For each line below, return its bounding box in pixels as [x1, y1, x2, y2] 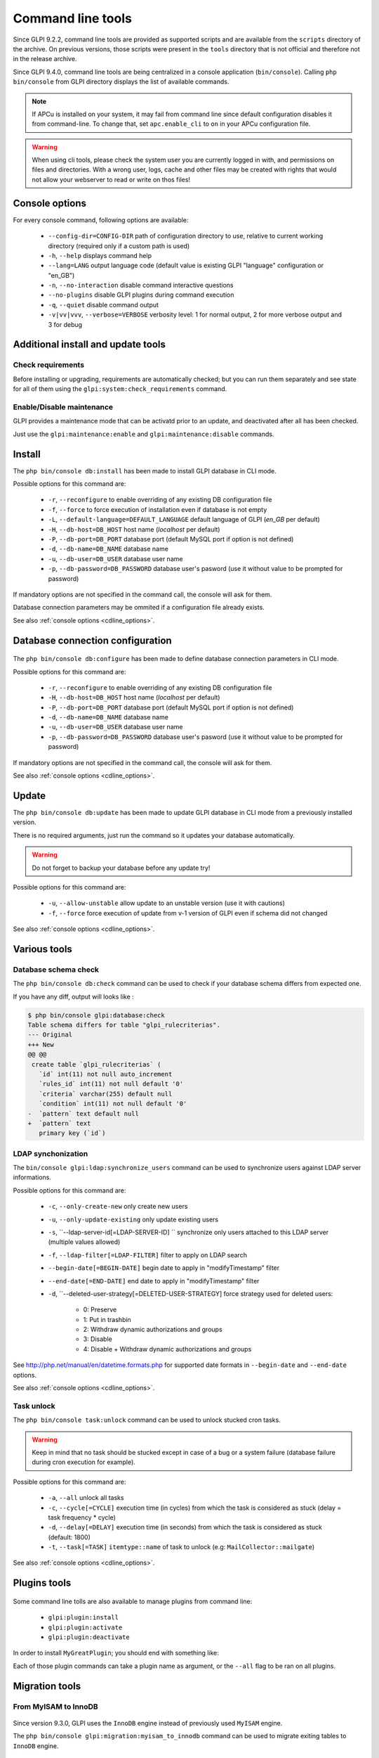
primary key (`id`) [39, 1129, 106, 1137]
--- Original [27, 1031, 73, 1039]
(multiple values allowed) [48, 1238, 121, 1246]
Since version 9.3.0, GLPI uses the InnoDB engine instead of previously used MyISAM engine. [13, 1719, 283, 1727]
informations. [13, 1173, 52, 1181]
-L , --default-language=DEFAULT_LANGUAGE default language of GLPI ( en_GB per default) [48, 515, 321, 524]
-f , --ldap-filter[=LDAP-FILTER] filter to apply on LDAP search [48, 1250, 247, 1259]
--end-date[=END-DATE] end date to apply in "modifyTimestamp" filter [48, 1276, 260, 1285]
